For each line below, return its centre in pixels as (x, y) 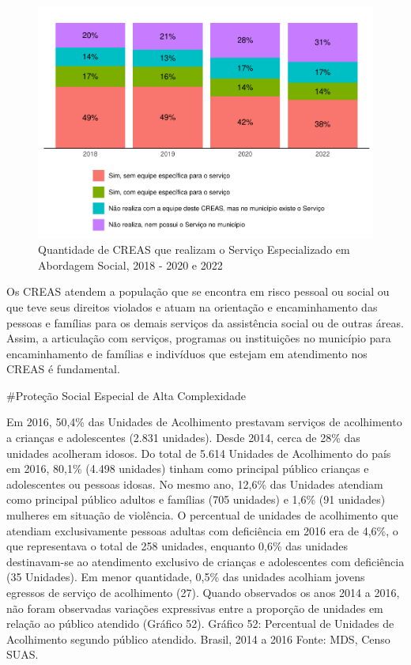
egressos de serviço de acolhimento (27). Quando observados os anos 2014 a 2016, (203, 592)
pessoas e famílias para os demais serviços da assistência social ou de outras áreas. (205, 322)
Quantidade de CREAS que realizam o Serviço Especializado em (194, 249)
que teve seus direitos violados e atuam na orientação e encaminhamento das (192, 306)
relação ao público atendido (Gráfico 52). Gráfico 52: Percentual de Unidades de (200, 623)
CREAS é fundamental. (63, 369)
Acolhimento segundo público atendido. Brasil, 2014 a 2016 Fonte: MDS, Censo (198, 639)
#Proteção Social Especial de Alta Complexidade (126, 395)
